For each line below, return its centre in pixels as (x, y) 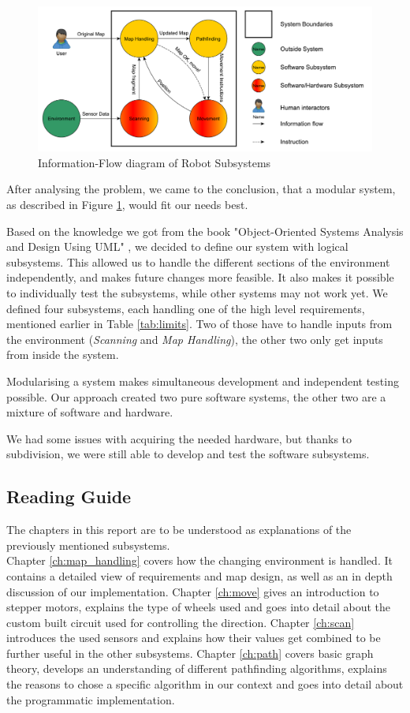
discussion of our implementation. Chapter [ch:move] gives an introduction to (193, 591)
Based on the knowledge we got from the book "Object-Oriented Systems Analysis (205, 231)
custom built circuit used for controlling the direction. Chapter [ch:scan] (181, 622)
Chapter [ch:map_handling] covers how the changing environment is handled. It (199, 560)
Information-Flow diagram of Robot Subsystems (155, 162)
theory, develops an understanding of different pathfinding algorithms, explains (197, 668)
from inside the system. (63, 355)
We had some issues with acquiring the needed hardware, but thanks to (179, 438)
